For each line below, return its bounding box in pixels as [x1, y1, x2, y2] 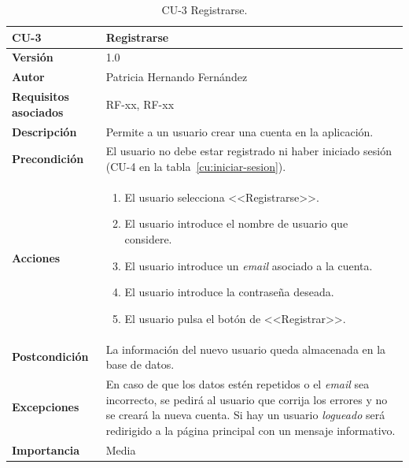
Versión [12, 49, 53, 65]
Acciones [12, 249, 61, 266]
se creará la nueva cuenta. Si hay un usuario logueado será [105, 407, 385, 423]
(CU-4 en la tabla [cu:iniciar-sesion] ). [105, 158, 286, 174]
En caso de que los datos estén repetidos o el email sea [105, 376, 370, 392]
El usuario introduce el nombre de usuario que [124, 215, 348, 232]
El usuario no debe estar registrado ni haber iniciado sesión [105, 143, 392, 159]
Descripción [12, 123, 77, 139]
